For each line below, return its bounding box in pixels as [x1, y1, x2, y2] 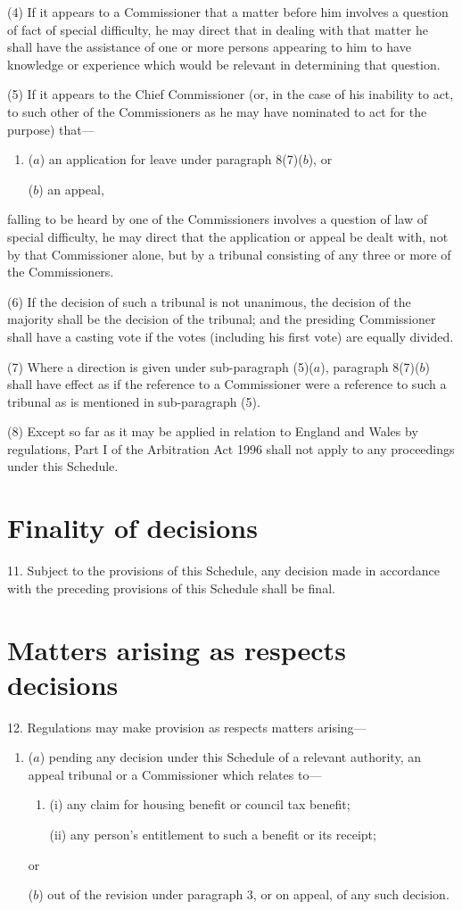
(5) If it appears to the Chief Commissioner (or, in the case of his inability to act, [7, 85, 454, 103]
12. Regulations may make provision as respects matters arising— [7, 717, 367, 736]
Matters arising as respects [7, 631, 346, 667]
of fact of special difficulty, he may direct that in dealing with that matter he [7, 20, 428, 38]
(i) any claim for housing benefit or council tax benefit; [49, 795, 351, 814]
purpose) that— [7, 120, 95, 138]
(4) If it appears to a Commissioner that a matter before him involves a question [7, 3, 449, 21]
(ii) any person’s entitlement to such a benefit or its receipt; [49, 825, 376, 844]
